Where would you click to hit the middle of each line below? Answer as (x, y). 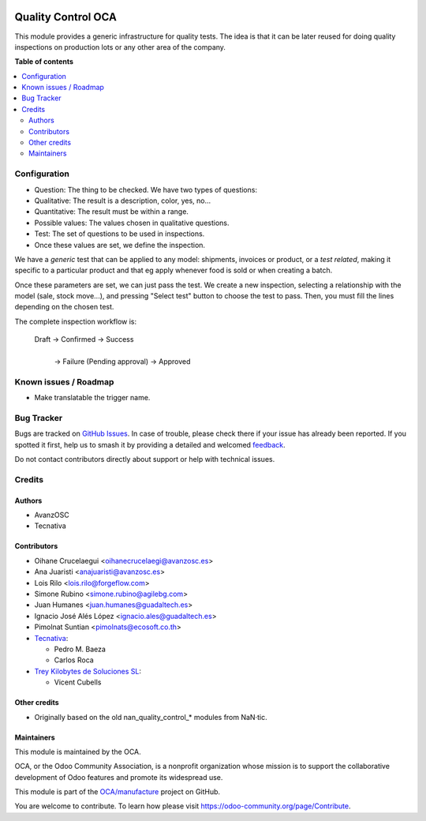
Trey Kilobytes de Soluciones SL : (88, 671)
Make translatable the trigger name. (92, 398)
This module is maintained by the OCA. (78, 752)
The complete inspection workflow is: (76, 321)
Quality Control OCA (66, 17)
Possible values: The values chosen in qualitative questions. (132, 223)
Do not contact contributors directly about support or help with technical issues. (145, 459)
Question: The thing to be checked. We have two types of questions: (146, 189)
